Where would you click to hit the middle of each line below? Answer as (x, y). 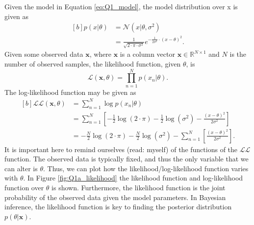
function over (24, 188)
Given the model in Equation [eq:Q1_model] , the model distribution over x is (121, 6)
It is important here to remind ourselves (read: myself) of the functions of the (121, 149)
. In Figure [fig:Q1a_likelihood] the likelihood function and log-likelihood (133, 178)
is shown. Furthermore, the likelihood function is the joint (139, 188)
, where (101, 54)
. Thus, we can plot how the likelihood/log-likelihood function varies (146, 168)
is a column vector (147, 54)
